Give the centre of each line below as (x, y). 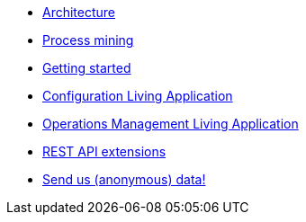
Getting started (87, 68)
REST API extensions (104, 151)
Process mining (88, 40)
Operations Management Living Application (171, 124)
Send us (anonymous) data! (124, 179)
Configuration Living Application (138, 96)
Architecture (79, 12)
